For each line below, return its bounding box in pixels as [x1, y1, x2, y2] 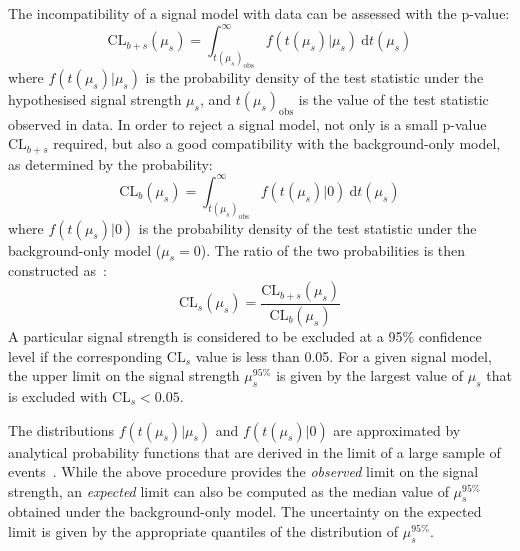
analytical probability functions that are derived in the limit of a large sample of [8, 441, 501, 462]
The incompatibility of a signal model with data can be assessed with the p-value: [8, 3, 510, 23]
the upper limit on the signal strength [8, 365, 240, 386]
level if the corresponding [8, 345, 163, 366]
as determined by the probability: [8, 153, 213, 174]
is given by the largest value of [276, 365, 464, 386]
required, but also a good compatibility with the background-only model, [53, 133, 501, 154]
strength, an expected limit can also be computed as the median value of [8, 480, 449, 501]
